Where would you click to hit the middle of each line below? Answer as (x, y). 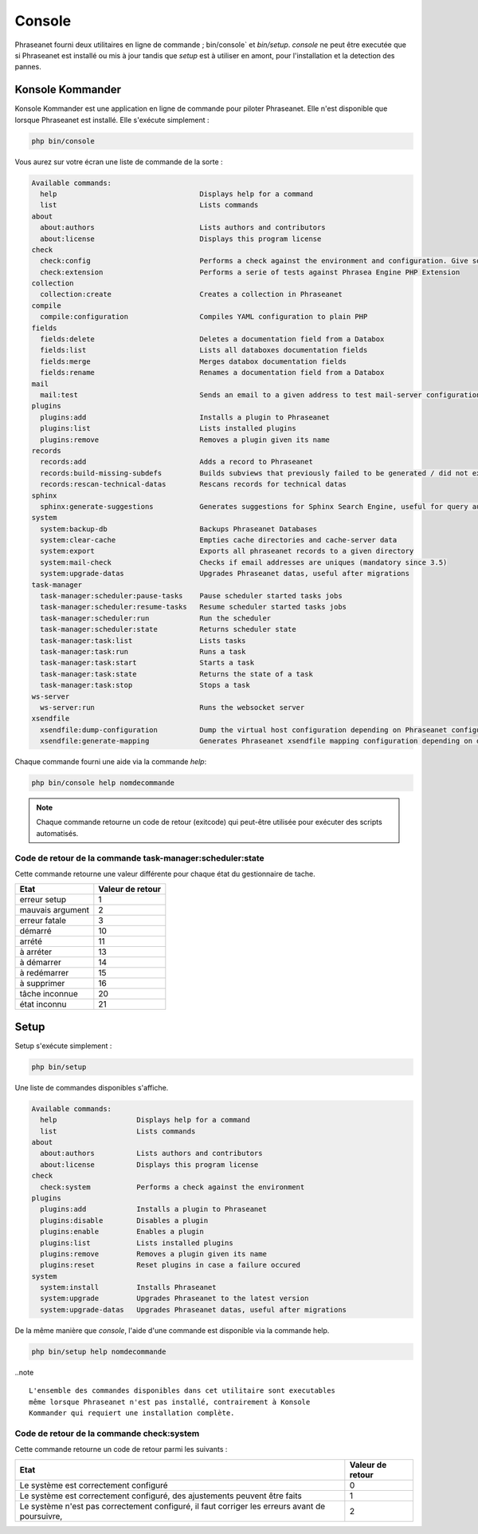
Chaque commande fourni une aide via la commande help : (111, 762)
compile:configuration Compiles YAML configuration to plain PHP (204, 317)
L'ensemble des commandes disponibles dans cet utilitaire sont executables (182, 1391)
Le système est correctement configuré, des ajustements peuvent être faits (161, 1496)
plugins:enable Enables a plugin (122, 1232)
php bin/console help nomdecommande (103, 783)
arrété (31, 941)
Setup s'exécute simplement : (63, 1046)
